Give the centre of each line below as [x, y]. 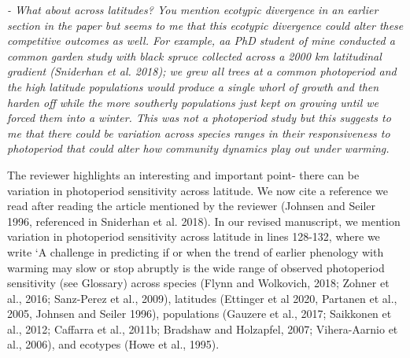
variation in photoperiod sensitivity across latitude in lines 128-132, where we [194, 236]
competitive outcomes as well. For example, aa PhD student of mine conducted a [201, 41]
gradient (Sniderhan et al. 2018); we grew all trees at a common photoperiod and [202, 71]
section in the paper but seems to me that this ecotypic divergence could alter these [205, 25]
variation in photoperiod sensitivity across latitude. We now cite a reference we [198, 190]
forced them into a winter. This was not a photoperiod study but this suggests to [199, 118]
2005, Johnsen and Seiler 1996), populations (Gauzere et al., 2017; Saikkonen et [199, 314]
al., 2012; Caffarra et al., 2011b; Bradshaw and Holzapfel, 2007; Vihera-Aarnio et [203, 328]
